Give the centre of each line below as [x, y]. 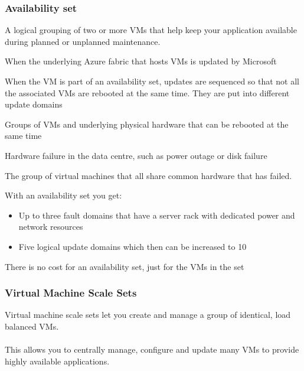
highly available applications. [57, 361]
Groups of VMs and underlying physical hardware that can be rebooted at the [147, 124]
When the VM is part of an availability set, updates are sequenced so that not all [152, 81]
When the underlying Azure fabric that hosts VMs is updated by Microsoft [141, 61]
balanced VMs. [32, 326]
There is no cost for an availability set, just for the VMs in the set [125, 266]
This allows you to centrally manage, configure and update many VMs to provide [152, 349]
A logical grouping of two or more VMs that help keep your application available [151, 30]
